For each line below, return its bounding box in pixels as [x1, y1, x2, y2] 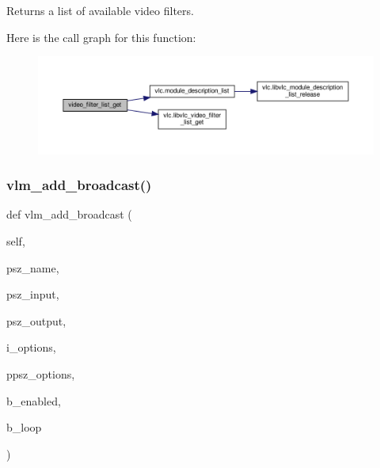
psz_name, [6, 259, 59, 276]
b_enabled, [6, 392, 61, 409]
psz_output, [6, 312, 66, 329]
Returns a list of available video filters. [6, 2, 194, 18]
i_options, [6, 339, 56, 356]
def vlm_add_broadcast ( [6, 206, 132, 223]
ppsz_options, [6, 365, 75, 382]
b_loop [6, 419, 42, 436]
